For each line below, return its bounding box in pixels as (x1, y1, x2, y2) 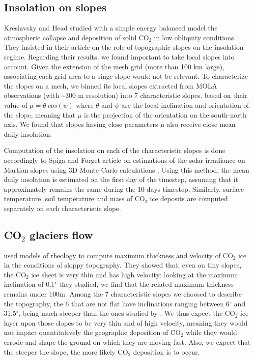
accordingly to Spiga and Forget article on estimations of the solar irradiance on (4, 154, 245, 165)
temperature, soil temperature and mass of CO (4, 193, 145, 204)
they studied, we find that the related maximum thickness (59, 279, 234, 289)
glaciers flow (29, 227, 93, 242)
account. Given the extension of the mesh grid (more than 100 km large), (4, 61, 225, 71)
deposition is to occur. (133, 346, 200, 357)
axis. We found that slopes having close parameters (4, 119, 158, 129)
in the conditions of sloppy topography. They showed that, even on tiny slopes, (4, 260, 242, 270)
